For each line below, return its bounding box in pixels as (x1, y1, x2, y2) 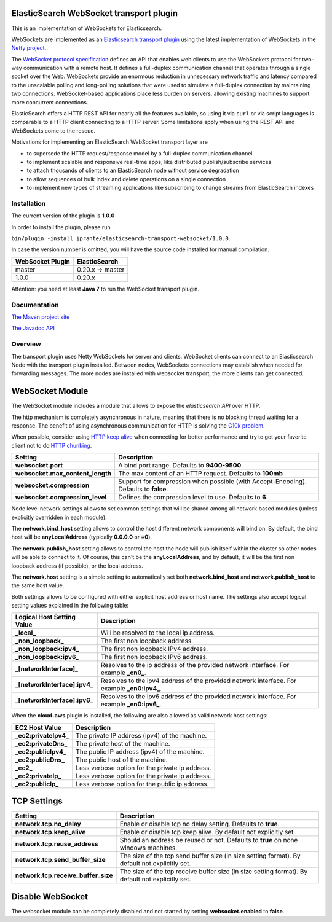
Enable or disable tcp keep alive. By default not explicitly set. (120, 828, 296, 837)
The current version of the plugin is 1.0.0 (11, 212, 115, 219)
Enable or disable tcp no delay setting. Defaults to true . (120, 820, 280, 829)
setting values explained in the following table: (11, 602, 129, 609)
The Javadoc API (11, 324, 55, 332)
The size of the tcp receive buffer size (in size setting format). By (120, 867, 308, 876)
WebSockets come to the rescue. (11, 127, 96, 135)
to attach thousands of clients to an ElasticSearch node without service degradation (26, 166, 239, 174)
